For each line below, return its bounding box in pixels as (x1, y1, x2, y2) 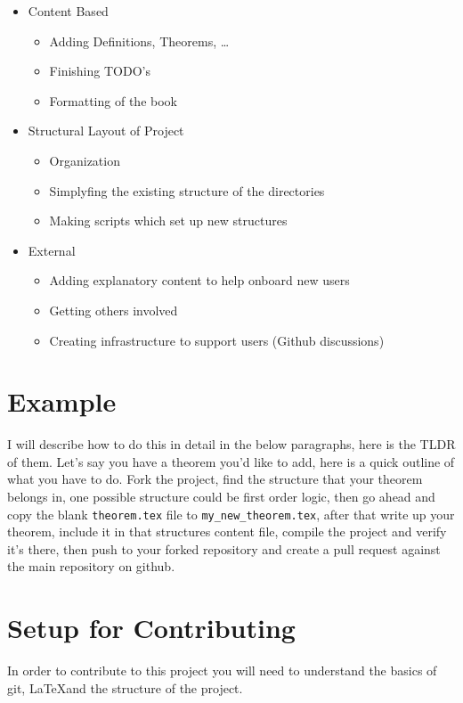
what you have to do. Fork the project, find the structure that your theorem (7, 470, 423, 488)
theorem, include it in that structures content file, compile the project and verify (7, 522, 447, 541)
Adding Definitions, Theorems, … (49, 31, 230, 50)
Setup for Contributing (7, 609, 296, 646)
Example (7, 383, 117, 420)
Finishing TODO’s (49, 61, 150, 80)
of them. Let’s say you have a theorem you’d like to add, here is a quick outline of (7, 452, 455, 470)
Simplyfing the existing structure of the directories (49, 181, 325, 200)
